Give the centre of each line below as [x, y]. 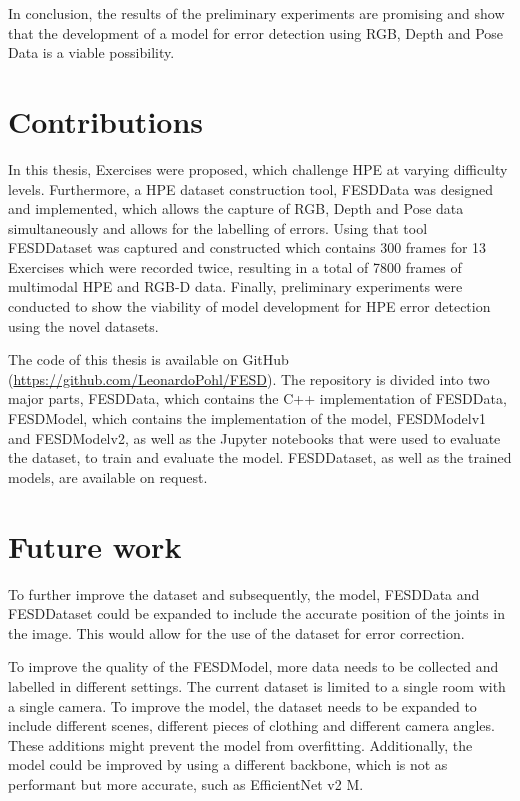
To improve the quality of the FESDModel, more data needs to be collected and [253, 666]
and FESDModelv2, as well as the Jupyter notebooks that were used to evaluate [254, 437]
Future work [95, 545]
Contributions [106, 120]
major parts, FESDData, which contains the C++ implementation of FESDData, [257, 398]
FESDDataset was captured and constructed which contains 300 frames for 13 [247, 247]
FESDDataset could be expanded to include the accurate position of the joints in [256, 613]
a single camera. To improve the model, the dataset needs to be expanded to [242, 705]
